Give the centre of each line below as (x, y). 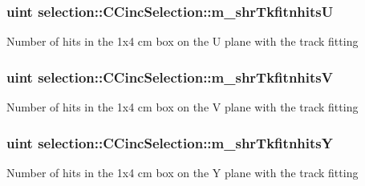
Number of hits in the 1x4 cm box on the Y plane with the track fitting (182, 172)
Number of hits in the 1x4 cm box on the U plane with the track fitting (182, 41)
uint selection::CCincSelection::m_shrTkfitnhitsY (170, 142)
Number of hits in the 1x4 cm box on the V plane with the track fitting (182, 107)
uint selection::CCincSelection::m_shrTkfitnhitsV (170, 77)
